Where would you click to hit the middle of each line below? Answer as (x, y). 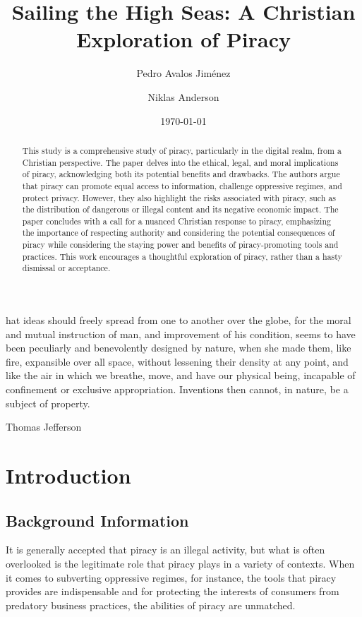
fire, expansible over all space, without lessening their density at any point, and (177, 361)
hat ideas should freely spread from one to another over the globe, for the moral (179, 320)
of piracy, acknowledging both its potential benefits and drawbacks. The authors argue (181, 174)
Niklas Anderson (183, 96)
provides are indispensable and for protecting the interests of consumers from (173, 591)
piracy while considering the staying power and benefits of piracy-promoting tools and (180, 245)
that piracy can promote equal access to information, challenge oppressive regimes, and (182, 185)
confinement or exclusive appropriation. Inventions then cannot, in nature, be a (177, 389)
